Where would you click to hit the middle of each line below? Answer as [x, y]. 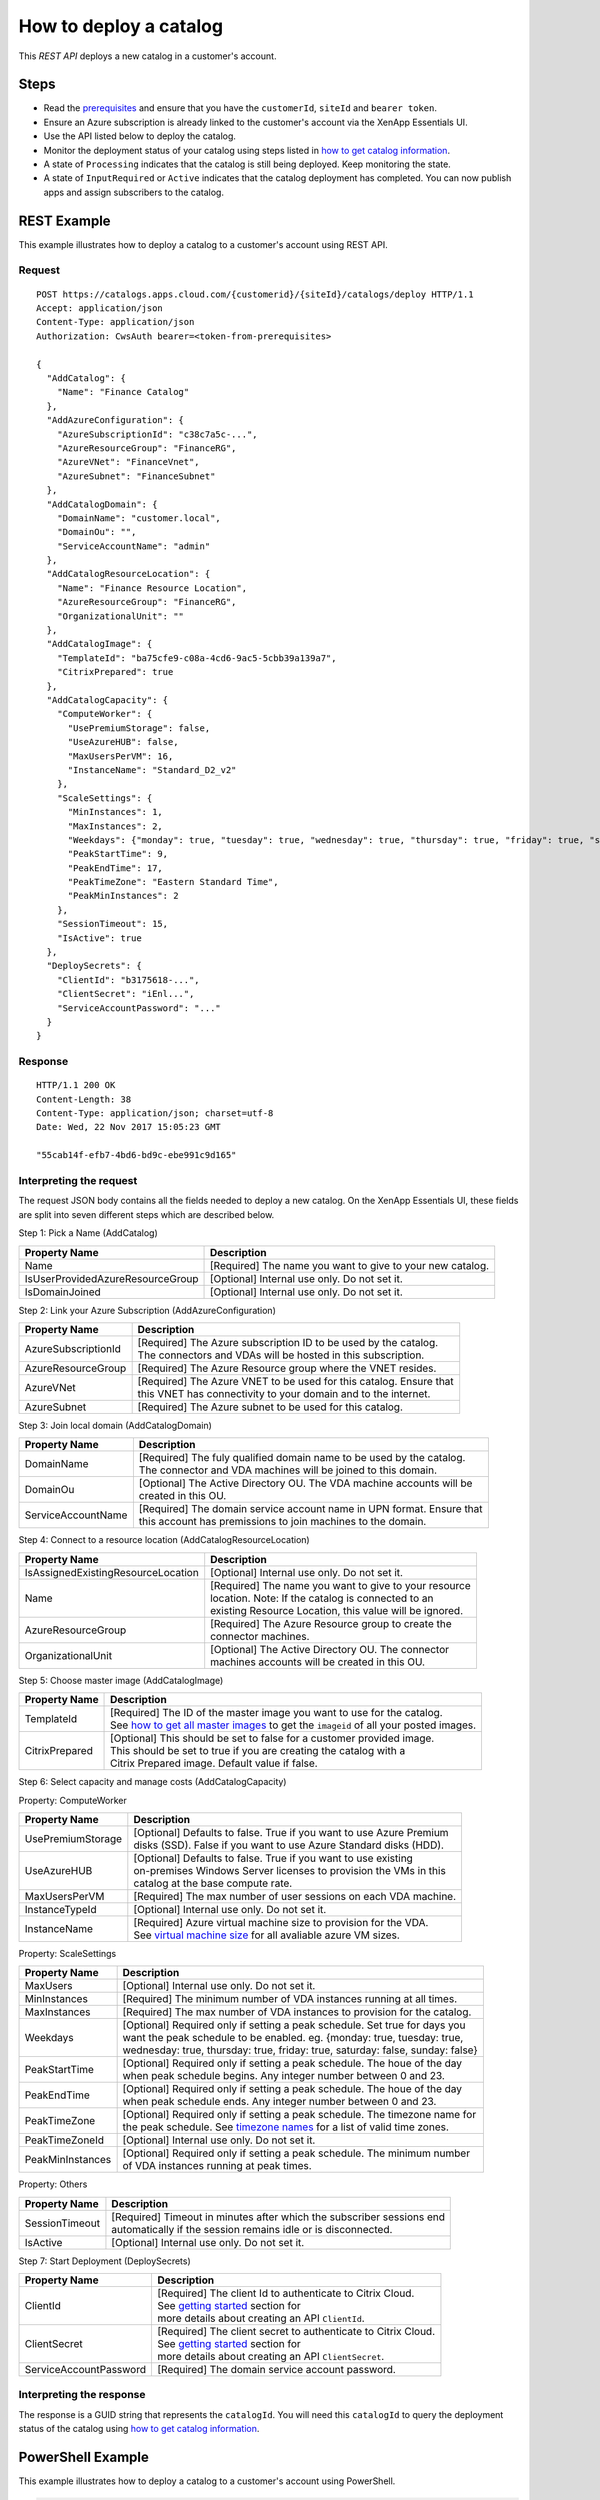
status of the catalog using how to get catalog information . [139, 2429]
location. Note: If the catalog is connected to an [322, 1598]
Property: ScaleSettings [67, 1953]
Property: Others [53, 2184]
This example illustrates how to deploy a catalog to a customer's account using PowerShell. [207, 2481]
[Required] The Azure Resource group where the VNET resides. [287, 1368]
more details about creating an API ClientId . [260, 2318]
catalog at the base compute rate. [213, 1883]
